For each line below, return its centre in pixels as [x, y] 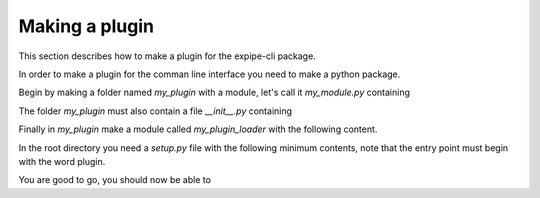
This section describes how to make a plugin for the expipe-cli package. [167, 56]
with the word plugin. [62, 161]
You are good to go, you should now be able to [115, 180]
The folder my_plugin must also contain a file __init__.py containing [155, 111]
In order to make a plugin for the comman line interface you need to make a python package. [209, 74]
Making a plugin [86, 26]
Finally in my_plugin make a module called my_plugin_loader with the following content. [198, 129]
